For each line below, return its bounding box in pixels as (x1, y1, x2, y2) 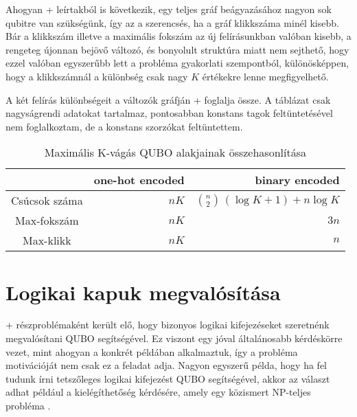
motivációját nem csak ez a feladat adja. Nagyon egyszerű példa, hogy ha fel (5, 358, 327, 372)
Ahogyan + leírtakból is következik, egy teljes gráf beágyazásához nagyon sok (5, 2, 332, 16)
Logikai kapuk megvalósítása (5, 278, 281, 306)
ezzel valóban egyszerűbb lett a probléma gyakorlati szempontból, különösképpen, (5, 56, 349, 70)
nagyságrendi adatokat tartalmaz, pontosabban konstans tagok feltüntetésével (5, 106, 333, 120)
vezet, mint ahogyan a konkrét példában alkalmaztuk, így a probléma (5, 344, 298, 359)
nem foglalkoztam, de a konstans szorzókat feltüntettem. (5, 119, 243, 133)
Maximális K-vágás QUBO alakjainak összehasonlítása (44, 144, 306, 161)
